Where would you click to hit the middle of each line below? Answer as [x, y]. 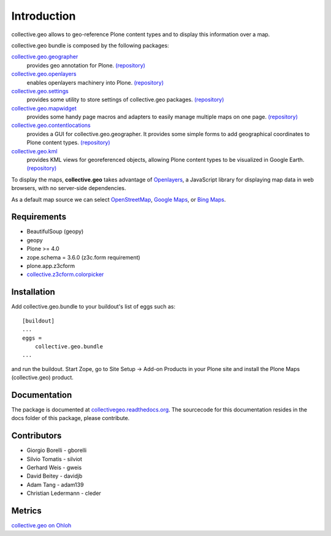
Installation [33, 292]
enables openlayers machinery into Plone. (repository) [95, 82]
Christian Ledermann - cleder [64, 493]
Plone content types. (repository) [68, 143]
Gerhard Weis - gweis [54, 468]
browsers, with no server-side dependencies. [69, 188]
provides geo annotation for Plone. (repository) [86, 65]
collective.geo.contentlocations [51, 125]
